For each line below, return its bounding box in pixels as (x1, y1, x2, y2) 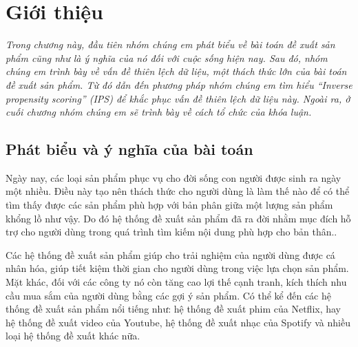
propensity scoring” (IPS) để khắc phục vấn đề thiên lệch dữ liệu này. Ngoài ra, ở (6, 91, 350, 105)
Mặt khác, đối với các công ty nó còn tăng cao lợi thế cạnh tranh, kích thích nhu (6, 275, 347, 289)
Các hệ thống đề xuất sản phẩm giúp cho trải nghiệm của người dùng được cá (6, 247, 335, 262)
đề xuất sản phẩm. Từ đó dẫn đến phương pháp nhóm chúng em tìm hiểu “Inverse (6, 77, 352, 92)
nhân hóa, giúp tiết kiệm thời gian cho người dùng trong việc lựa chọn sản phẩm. (6, 261, 349, 275)
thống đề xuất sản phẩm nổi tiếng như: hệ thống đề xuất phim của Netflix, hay (6, 302, 341, 316)
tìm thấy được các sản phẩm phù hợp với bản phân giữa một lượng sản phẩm (6, 198, 333, 212)
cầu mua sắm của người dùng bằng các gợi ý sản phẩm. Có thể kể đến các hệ (6, 288, 331, 302)
